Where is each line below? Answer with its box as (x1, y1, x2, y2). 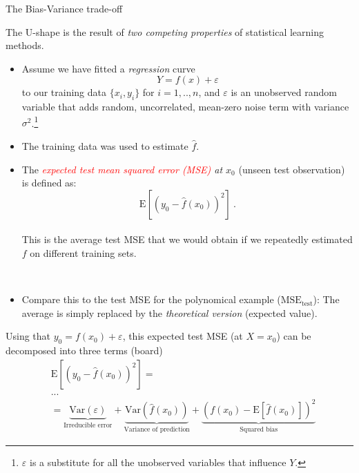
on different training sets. (30, 245, 137, 260)
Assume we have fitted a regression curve (21, 61, 195, 75)
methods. (6, 38, 44, 52)
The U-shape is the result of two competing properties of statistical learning (6, 24, 324, 39)
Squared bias (240, 426, 278, 434)
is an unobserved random (231, 85, 337, 99)
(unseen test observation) (238, 162, 345, 176)
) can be (276, 329, 311, 343)
